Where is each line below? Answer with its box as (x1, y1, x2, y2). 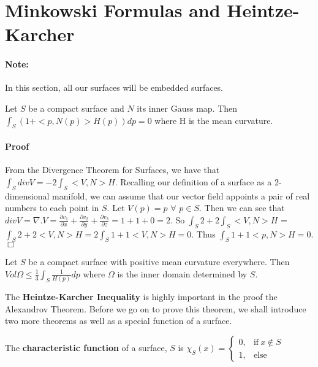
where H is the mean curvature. (154, 114, 273, 126)
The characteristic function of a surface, (5, 341, 167, 353)
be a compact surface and (28, 101, 124, 114)
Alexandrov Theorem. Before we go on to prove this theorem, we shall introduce (5, 302, 306, 315)
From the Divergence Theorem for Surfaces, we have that (5, 163, 220, 176)
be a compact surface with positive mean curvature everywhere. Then (28, 255, 290, 268)
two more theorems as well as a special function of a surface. (5, 314, 232, 327)
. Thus (191, 227, 216, 240)
